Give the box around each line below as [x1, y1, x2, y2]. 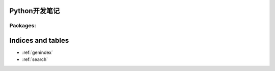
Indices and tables [9, 36, 69, 45]
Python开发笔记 [9, 7, 60, 15]
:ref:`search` [22, 56, 48, 62]
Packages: [9, 22, 37, 29]
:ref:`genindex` [22, 49, 53, 55]
